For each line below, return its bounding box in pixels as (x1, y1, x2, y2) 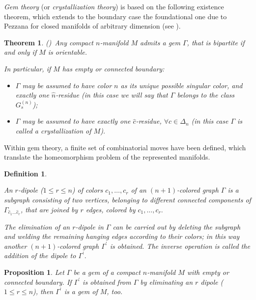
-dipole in (75, 221, 104, 232)
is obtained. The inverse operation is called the (110, 240, 250, 251)
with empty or (187, 267, 229, 277)
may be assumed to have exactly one (22, 116, 131, 126)
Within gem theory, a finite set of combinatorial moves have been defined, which (4, 142, 246, 152)
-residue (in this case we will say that (56, 90, 168, 100)
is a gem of (64, 286, 98, 297)
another (4, 240, 27, 251)
